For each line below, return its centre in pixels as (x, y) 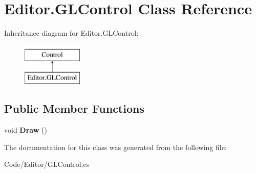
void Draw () (26, 130)
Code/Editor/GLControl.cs (47, 164)
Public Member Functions (74, 108)
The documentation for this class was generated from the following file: (115, 147)
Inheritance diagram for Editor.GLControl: (71, 33)
